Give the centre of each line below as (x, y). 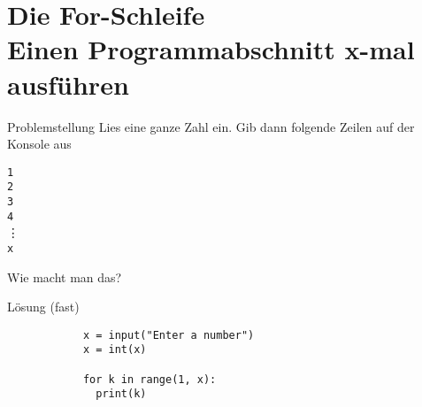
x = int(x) (115, 350)
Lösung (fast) (43, 307)
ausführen (68, 84)
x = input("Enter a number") (169, 335)
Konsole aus (39, 144)
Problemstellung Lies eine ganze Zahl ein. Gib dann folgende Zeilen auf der (211, 126)
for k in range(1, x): (150, 379)
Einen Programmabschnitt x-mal (211, 49)
